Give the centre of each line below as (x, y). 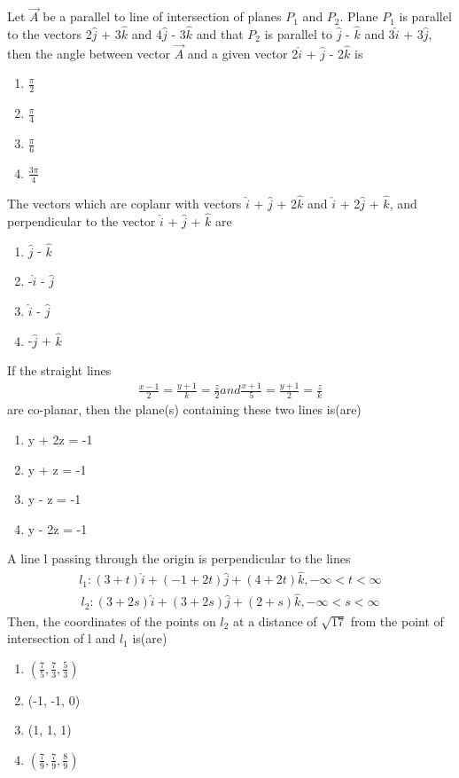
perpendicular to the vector (82, 220)
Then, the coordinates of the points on (112, 621)
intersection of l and (62, 638)
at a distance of (275, 621)
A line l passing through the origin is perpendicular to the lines (179, 558)
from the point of (397, 621)
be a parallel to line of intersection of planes (162, 16)
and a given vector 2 (243, 53)
